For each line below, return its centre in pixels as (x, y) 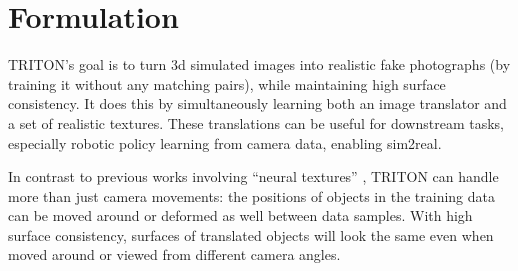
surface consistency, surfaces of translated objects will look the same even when (251, 234)
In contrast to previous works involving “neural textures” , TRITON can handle (253, 176)
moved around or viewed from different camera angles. (174, 254)
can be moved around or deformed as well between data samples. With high (240, 215)
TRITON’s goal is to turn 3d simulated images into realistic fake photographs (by (259, 64)
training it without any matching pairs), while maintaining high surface (227, 83)
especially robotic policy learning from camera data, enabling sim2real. (225, 142)
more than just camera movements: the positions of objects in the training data (251, 195)
